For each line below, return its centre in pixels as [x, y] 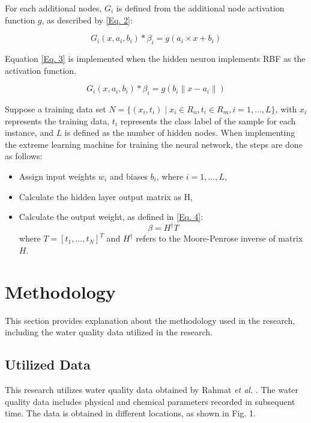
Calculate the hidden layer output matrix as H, [106, 196]
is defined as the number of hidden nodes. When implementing [180, 132]
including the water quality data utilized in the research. [109, 332]
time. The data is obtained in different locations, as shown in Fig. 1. [130, 413]
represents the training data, [57, 120]
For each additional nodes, [53, 8]
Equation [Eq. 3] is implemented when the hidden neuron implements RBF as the [155, 58]
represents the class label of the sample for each [208, 120]
